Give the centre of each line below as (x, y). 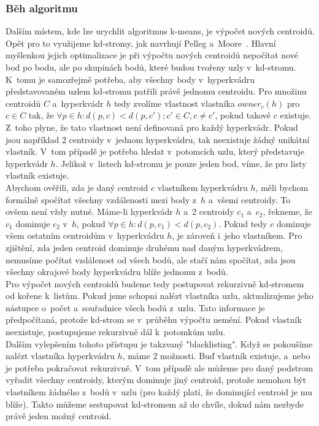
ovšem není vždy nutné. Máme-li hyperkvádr (89, 211)
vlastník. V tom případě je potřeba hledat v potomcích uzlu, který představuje (155, 151)
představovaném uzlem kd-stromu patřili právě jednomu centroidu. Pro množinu (156, 91)
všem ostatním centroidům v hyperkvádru (85, 235)
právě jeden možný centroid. (59, 416)
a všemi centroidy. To (249, 199)
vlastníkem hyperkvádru (202, 187)
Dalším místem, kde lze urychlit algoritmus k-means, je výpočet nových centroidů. (160, 31)
